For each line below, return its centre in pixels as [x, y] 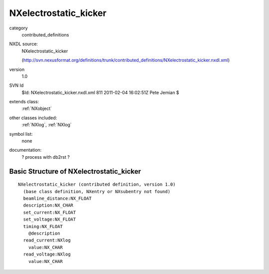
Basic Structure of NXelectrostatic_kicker [75, 171]
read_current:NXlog [47, 240]
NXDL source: [24, 44]
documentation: [25, 150]
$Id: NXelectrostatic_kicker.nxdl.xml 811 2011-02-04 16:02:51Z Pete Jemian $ [100, 92]
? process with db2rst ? [46, 157]
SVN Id [16, 85]
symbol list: [21, 134]
